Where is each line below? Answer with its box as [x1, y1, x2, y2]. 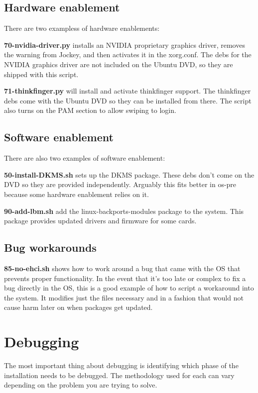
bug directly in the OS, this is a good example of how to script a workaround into [4, 283, 254, 293]
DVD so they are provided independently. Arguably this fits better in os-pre [4, 179, 237, 190]
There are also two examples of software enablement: [4, 153, 165, 163]
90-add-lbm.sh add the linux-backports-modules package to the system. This [4, 205, 244, 216]
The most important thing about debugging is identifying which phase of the [4, 360, 239, 371]
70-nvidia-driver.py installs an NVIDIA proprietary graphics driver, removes [4, 39, 245, 50]
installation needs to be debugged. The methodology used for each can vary [4, 370, 235, 380]
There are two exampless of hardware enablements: [4, 23, 160, 33]
